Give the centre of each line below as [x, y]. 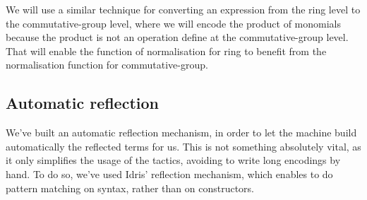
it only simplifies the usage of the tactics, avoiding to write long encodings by [173, 160]
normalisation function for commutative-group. [107, 65]
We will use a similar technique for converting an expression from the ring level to [183, 9]
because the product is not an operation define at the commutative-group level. [177, 37]
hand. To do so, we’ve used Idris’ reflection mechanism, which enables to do [169, 173]
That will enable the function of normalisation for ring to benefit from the [166, 51]
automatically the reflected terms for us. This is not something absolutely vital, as [183, 146]
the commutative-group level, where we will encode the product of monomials [173, 23]
